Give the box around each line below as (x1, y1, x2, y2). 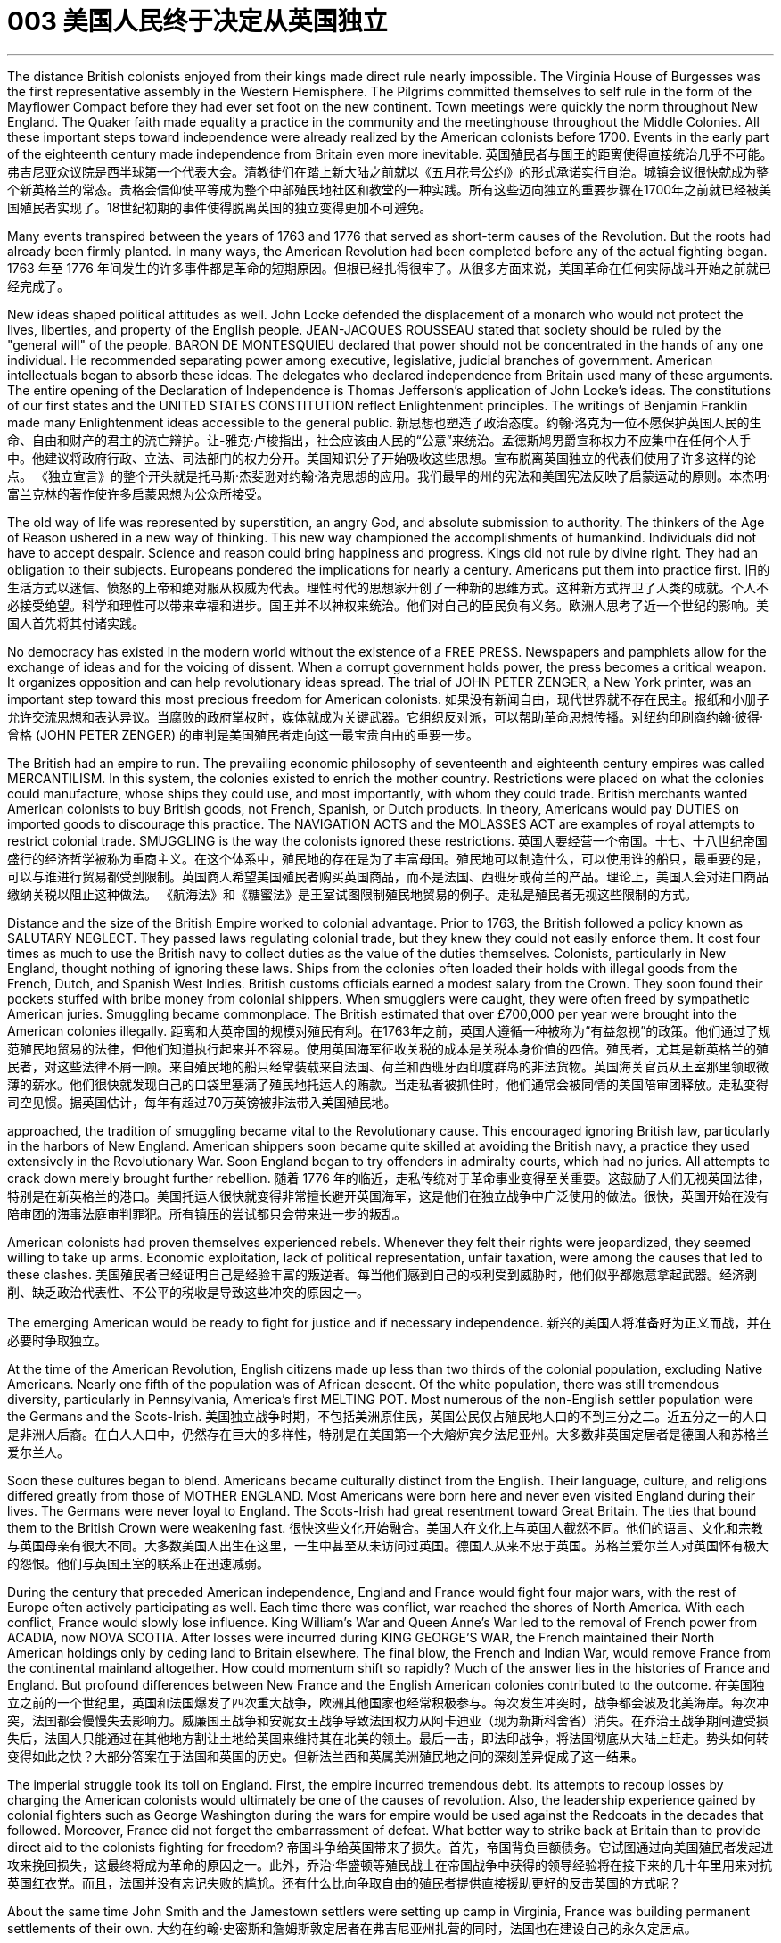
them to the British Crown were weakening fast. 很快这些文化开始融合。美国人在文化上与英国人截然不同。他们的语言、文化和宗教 (7, 1519, 764, 1535)
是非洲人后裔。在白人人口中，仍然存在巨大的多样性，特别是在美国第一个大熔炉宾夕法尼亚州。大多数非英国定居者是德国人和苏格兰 (7, 1426, 769, 1442)
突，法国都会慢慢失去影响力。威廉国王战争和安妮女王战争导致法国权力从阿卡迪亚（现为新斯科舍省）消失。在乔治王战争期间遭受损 (7, 1712, 769, 1728)
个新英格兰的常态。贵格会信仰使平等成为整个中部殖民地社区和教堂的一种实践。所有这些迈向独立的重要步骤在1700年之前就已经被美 (7, 181, 772, 197)
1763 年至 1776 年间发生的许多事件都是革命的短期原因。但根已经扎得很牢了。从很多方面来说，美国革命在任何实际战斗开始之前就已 (7, 260, 771, 276)
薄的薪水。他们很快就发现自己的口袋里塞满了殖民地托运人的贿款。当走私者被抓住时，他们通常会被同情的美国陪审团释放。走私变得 (7, 1076, 769, 1092)
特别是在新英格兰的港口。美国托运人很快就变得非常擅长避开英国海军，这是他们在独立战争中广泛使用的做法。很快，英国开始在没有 (7, 1187, 769, 1203)
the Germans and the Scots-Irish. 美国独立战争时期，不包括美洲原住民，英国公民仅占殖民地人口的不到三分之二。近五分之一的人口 (7, 1408, 768, 1424)
